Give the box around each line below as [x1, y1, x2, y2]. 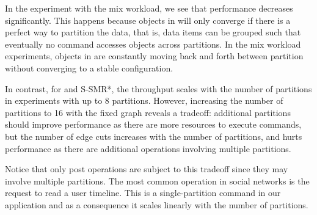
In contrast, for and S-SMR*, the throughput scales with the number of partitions [5, 82, 312, 95]
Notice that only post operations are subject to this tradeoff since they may [5, 162, 288, 175]
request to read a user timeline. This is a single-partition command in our [5, 186, 281, 199]
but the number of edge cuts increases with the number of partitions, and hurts [5, 129, 302, 142]
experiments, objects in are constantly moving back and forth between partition [5, 49, 304, 62]
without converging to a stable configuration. [5, 61, 173, 74]
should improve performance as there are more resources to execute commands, [5, 118, 302, 131]
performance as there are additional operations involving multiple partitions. [5, 142, 291, 155]
